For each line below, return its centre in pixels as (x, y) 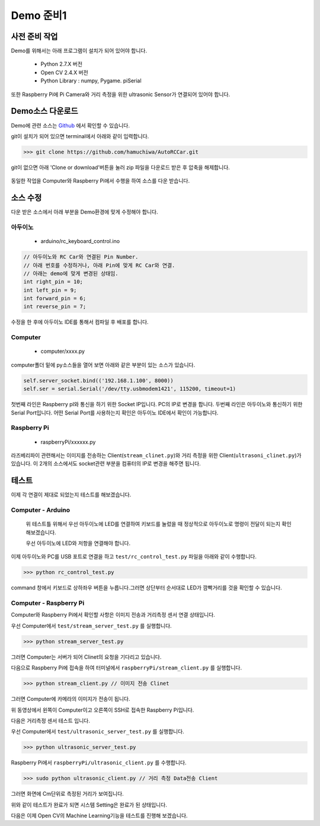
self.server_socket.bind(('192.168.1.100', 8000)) (99, 380)
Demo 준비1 (39, 15)
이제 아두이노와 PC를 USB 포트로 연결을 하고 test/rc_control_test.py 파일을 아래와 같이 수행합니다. (134, 557)
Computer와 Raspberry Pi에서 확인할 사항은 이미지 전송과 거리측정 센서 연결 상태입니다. (113, 615)
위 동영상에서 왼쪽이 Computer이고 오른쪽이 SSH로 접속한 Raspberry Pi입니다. (103, 710)
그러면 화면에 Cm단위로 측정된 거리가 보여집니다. (67, 794)
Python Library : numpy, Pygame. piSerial (91, 81)
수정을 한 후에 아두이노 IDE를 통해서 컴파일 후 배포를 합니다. (80, 322)
